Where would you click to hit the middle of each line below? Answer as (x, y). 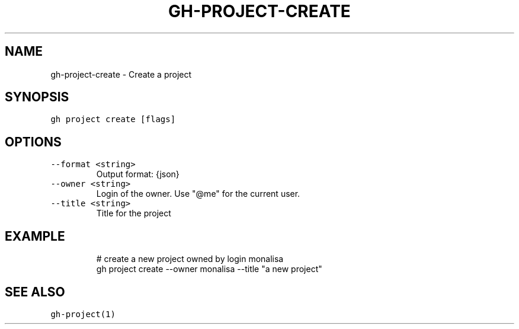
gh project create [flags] (113, 119)
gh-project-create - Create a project (121, 74)
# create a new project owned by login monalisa (190, 259)
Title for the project (134, 213)
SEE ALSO (35, 292)
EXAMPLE (35, 236)
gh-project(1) (83, 314)
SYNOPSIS (37, 97)
